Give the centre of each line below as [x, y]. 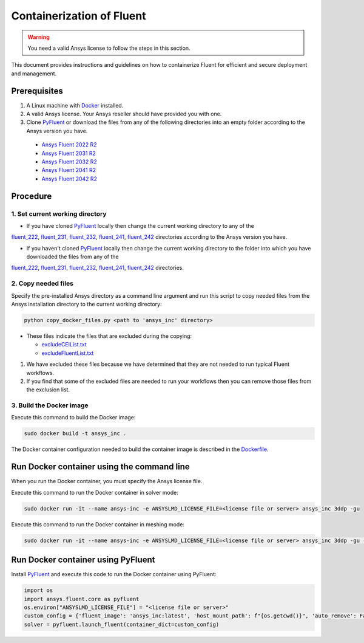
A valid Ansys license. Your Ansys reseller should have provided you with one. [124, 114]
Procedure [32, 196]
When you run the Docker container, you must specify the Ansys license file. [107, 481]
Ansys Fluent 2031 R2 [69, 153]
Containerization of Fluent [79, 16]
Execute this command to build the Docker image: [73, 418]
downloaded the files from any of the [72, 257]
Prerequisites [37, 91]
